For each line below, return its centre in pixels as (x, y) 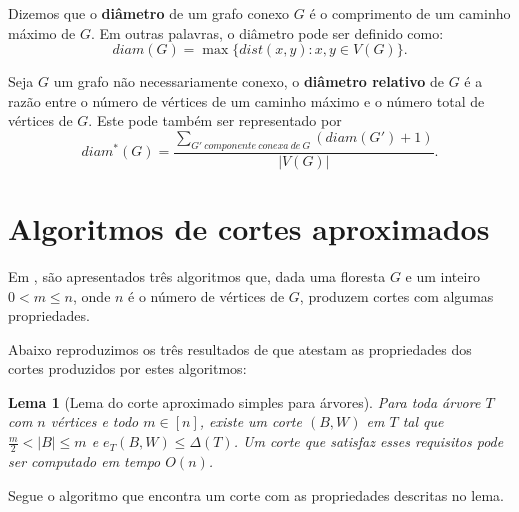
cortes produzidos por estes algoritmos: (127, 368)
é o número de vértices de (206, 295)
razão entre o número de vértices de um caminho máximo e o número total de (246, 100)
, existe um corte (250, 421)
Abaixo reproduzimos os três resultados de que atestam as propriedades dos (240, 348)
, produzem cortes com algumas (396, 295)
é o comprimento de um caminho (410, 13)
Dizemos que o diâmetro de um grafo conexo (149, 13)
